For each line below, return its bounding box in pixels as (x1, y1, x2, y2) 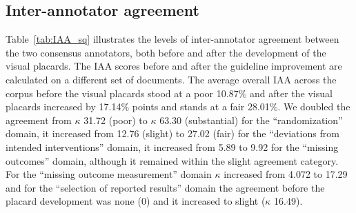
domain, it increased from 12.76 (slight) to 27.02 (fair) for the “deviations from (6, 126, 339, 141)
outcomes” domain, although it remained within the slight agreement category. (6, 153, 339, 168)
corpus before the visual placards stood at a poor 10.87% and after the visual (6, 85, 333, 100)
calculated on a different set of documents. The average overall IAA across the (6, 72, 337, 86)
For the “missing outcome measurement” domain (6, 167, 212, 181)
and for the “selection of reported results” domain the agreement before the (6, 180, 325, 194)
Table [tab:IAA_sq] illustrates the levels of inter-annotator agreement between (6, 32, 339, 46)
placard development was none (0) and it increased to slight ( (6, 194, 266, 208)
